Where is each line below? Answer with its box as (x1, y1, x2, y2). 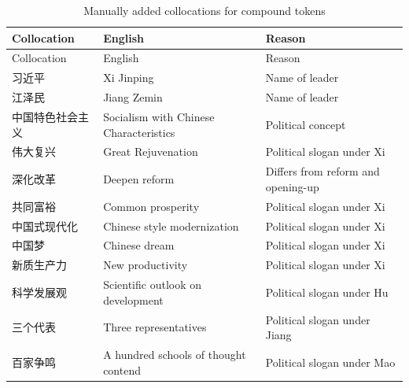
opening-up (265, 178, 319, 194)
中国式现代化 (12, 217, 78, 234)
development (103, 291, 164, 308)
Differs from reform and (265, 163, 380, 179)
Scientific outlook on (103, 276, 202, 293)
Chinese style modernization (103, 217, 239, 234)
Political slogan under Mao (265, 353, 396, 370)
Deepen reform (103, 171, 175, 187)
